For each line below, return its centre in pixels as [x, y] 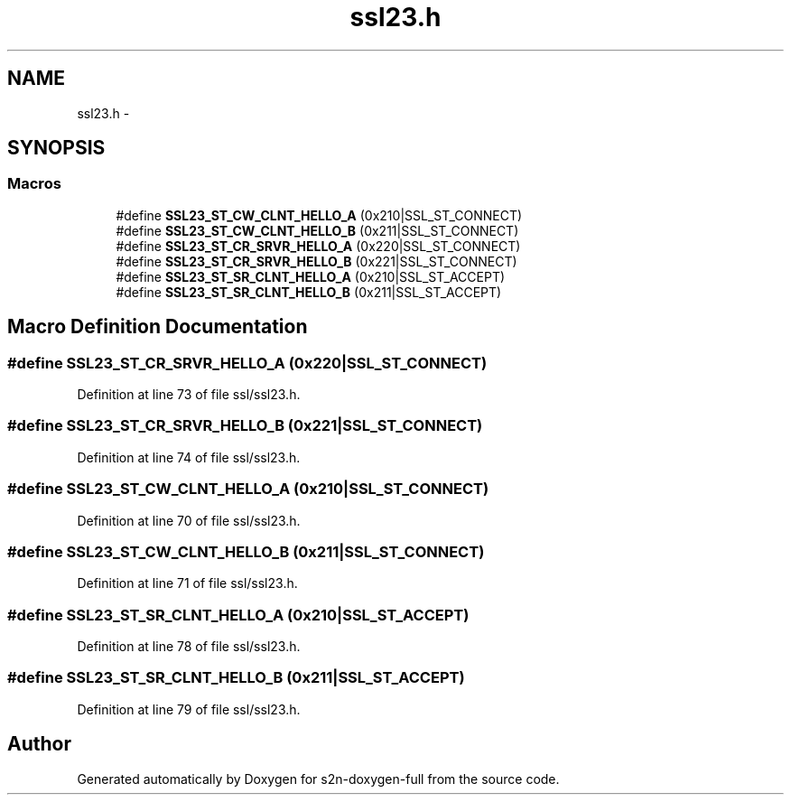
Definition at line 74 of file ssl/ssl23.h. [189, 457]
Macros [34, 184]
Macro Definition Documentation [158, 327]
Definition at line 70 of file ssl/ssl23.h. [189, 520]
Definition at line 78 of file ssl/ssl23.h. [189, 647]
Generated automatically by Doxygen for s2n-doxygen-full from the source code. [318, 779]
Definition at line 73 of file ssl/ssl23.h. [189, 395]
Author [39, 744]
